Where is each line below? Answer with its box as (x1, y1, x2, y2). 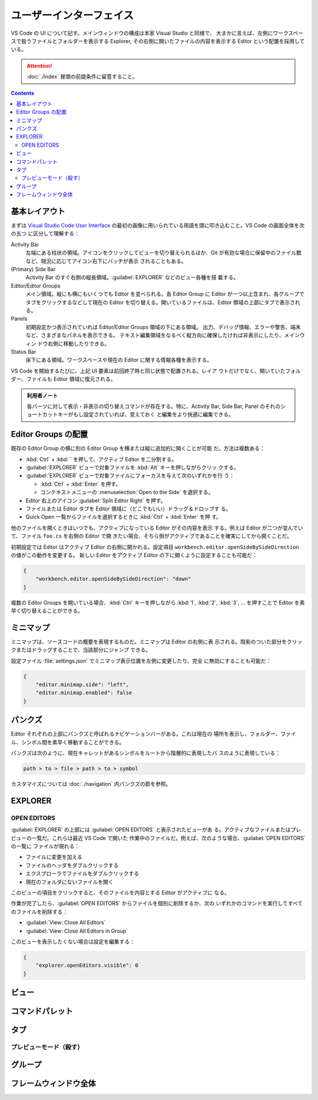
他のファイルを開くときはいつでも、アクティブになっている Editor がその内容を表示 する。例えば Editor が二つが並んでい (11, 524, 303, 531)
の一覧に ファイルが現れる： (11, 843, 79, 850)
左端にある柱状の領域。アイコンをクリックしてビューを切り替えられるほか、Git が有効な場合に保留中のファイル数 (25, 249, 302, 256)
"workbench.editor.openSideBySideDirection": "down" (35, 575, 191, 582)
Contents (11, 89, 35, 97)
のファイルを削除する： (11, 908, 68, 915)
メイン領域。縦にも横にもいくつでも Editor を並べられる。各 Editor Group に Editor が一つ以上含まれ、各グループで (25, 291, 304, 298)
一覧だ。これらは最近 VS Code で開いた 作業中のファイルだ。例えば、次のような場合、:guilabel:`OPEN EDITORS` (31, 834, 306, 841)
